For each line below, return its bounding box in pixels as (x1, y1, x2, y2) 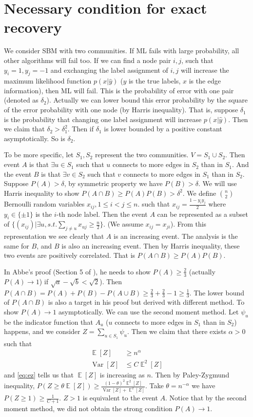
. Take (145, 380, 164, 391)
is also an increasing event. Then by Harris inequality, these (61, 240, 240, 250)
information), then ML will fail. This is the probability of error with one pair (4, 85, 234, 95)
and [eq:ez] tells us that (4, 369, 74, 379)
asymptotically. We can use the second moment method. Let (58, 306, 239, 316)
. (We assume (103, 219, 143, 229)
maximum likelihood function (4, 76, 92, 86)
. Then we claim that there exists (127, 326, 227, 336)
